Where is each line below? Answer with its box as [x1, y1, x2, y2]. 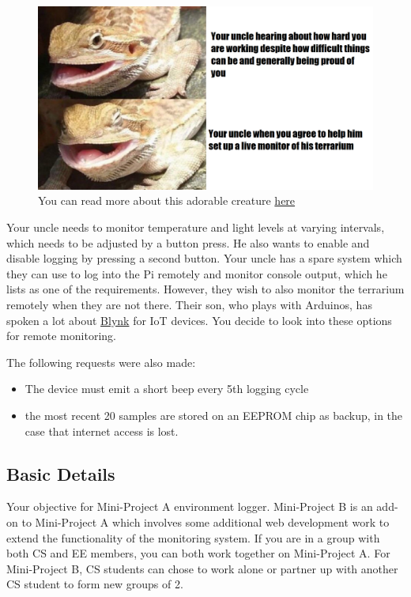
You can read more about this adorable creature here [38, 192, 296, 209]
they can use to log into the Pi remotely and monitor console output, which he [6, 265, 387, 281]
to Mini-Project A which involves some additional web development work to [21, 513, 390, 530]
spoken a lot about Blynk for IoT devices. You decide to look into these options [6, 312, 392, 328]
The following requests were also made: [6, 353, 196, 370]
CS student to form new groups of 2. [6, 576, 183, 592]
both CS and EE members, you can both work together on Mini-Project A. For [6, 545, 390, 561]
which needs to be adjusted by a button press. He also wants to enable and [6, 234, 370, 251]
